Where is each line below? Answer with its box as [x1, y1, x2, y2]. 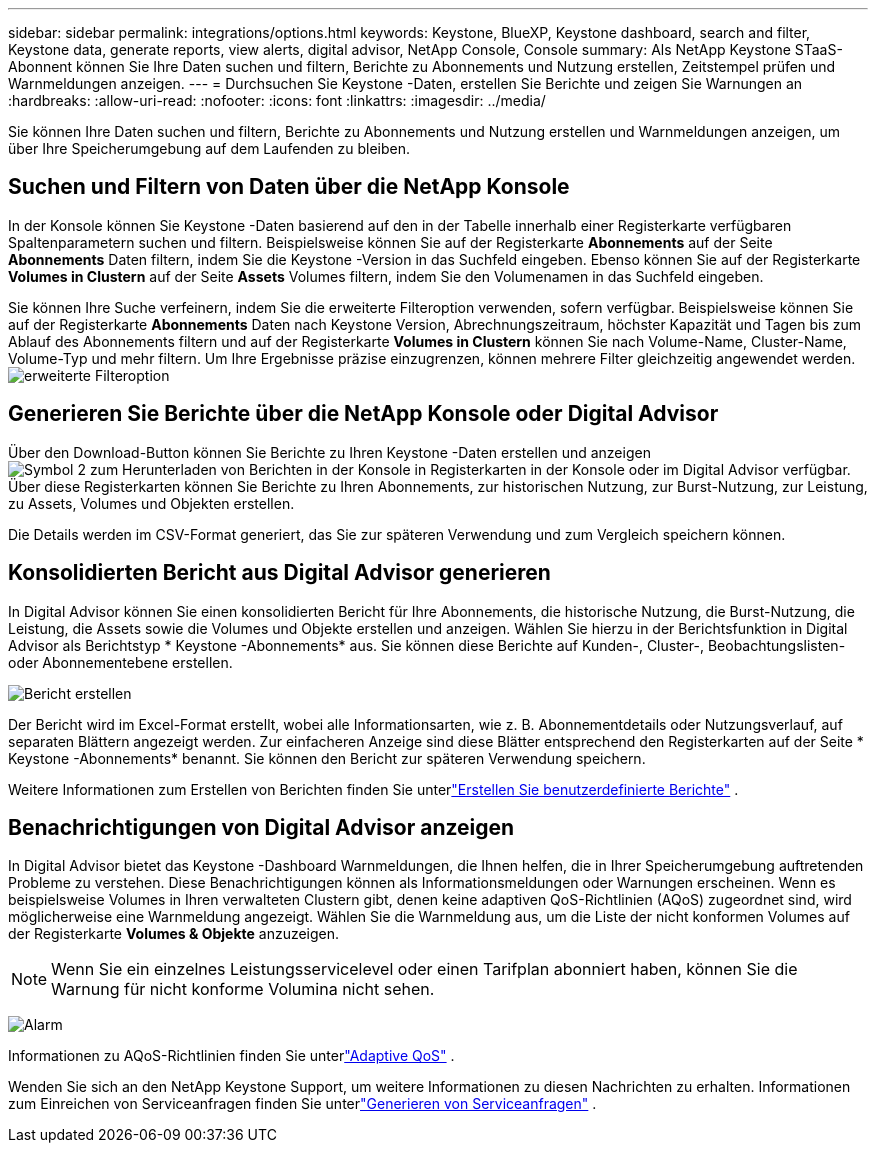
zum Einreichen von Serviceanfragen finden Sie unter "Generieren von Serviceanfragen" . [8, 1095, 597, 1113]
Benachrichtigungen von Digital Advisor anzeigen [8, 814, 515, 840]
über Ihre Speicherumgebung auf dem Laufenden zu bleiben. [8, 140, 411, 157]
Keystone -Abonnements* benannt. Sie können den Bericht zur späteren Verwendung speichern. [8, 749, 646, 767]
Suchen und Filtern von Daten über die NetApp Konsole [8, 174, 570, 200]
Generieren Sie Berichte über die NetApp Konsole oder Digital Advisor [8, 401, 719, 427]
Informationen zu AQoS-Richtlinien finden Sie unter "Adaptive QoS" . [8, 1047, 455, 1065]
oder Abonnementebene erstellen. [8, 653, 233, 671]
